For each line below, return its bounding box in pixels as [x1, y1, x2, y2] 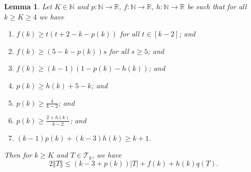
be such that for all [187, 1, 247, 11]
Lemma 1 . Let [4, 1, 52, 11]
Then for [4, 149, 32, 160]
